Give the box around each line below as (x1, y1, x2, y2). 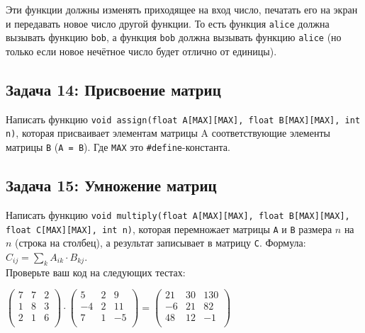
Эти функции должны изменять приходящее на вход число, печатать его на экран (6, 2, 358, 16)
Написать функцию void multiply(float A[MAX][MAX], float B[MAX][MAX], (6, 207, 350, 222)
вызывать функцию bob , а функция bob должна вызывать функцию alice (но (6, 30, 342, 45)
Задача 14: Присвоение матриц (6, 78, 221, 100)
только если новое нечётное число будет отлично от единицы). (6, 43, 277, 58)
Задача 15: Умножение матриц (6, 174, 217, 196)
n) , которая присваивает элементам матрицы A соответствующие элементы (6, 125, 330, 140)
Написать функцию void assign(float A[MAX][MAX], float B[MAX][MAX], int (6, 111, 361, 126)
